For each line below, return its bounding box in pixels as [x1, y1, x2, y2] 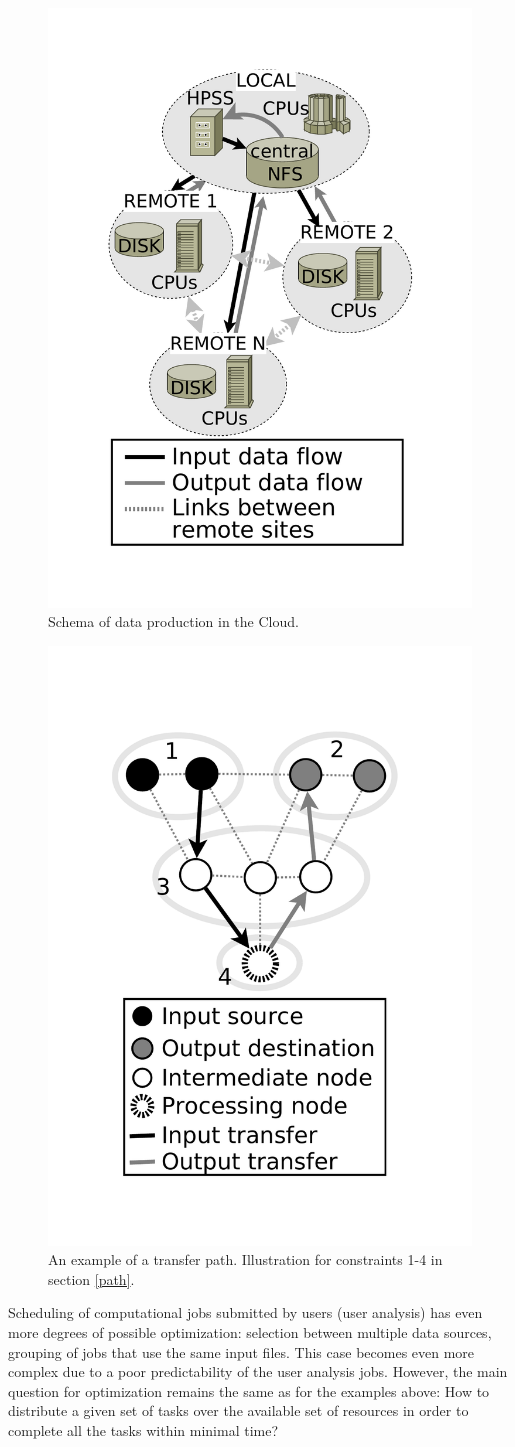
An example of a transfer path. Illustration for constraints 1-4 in [48, 1249, 443, 1270]
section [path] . [48, 1268, 135, 1289]
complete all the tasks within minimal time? [8, 1419, 279, 1440]
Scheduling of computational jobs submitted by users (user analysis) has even [8, 1302, 483, 1323]
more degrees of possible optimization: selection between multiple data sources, [8, 1321, 492, 1342]
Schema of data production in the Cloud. [48, 611, 299, 632]
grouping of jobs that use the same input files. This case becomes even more [8, 1341, 475, 1362]
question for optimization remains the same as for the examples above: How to [8, 1380, 490, 1401]
